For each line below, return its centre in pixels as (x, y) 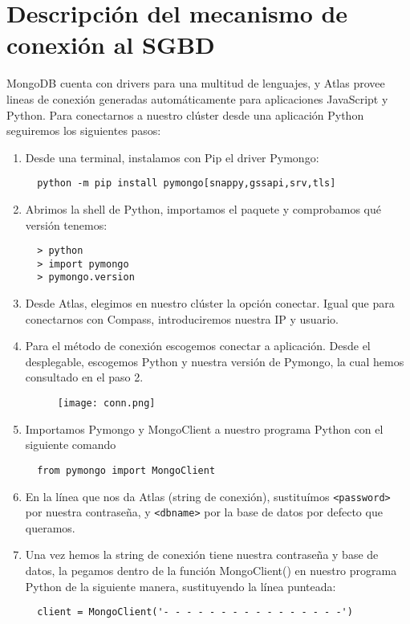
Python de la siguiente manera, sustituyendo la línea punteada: (181, 586)
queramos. (50, 527)
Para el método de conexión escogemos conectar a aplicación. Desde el (198, 346)
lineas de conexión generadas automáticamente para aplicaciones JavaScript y (197, 98)
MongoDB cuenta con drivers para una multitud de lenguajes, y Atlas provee (196, 83)
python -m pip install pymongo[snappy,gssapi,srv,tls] (187, 184)
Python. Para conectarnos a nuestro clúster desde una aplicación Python (185, 114)
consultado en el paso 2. (84, 377)
